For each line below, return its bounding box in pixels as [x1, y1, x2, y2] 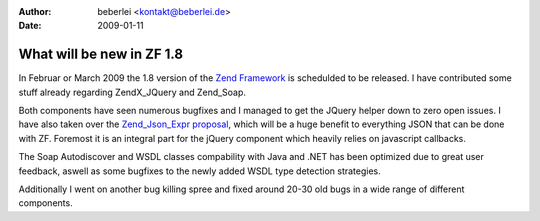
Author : [18, 6, 52, 17]
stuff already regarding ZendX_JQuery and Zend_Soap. [18, 86, 247, 98]
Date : [18, 20, 42, 32]
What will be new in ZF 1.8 [18, 46, 184, 63]
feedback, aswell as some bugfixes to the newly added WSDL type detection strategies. [18, 165, 382, 177]
